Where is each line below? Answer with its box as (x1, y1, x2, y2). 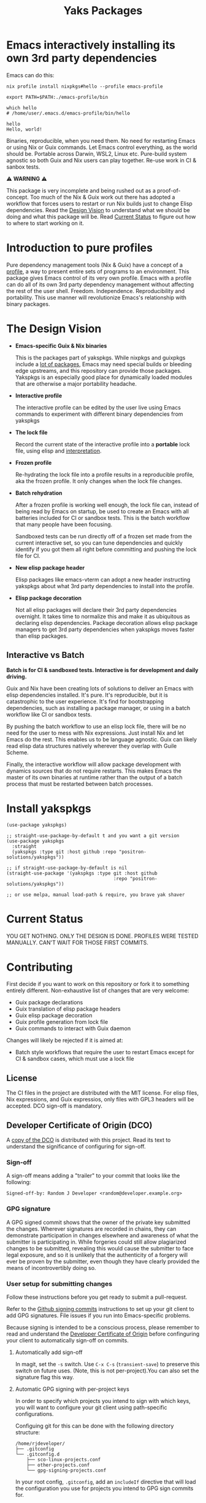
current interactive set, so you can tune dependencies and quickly (15, 539, 183, 546)
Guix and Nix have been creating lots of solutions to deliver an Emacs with (6, 684, 194, 692)
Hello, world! (6, 126, 43, 132)
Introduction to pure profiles (6, 241, 153, 255)
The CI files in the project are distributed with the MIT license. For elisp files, (6, 1089, 199, 1096)
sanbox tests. (6, 163, 40, 170)
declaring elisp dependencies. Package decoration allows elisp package (15, 619, 198, 626)
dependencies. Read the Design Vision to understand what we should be (6, 206, 190, 213)
